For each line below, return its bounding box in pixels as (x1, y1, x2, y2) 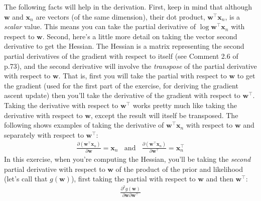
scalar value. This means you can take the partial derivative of (4, 21, 196, 32)
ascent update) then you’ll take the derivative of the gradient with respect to (4, 90, 240, 100)
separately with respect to (4, 129, 84, 140)
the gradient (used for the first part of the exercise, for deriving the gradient (4, 80, 238, 90)
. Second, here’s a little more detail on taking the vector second (42, 31, 237, 41)
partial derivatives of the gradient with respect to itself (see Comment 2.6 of (4, 50, 238, 61)
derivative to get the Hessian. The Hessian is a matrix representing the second (4, 41, 244, 51)
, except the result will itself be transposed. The (90, 110, 238, 120)
